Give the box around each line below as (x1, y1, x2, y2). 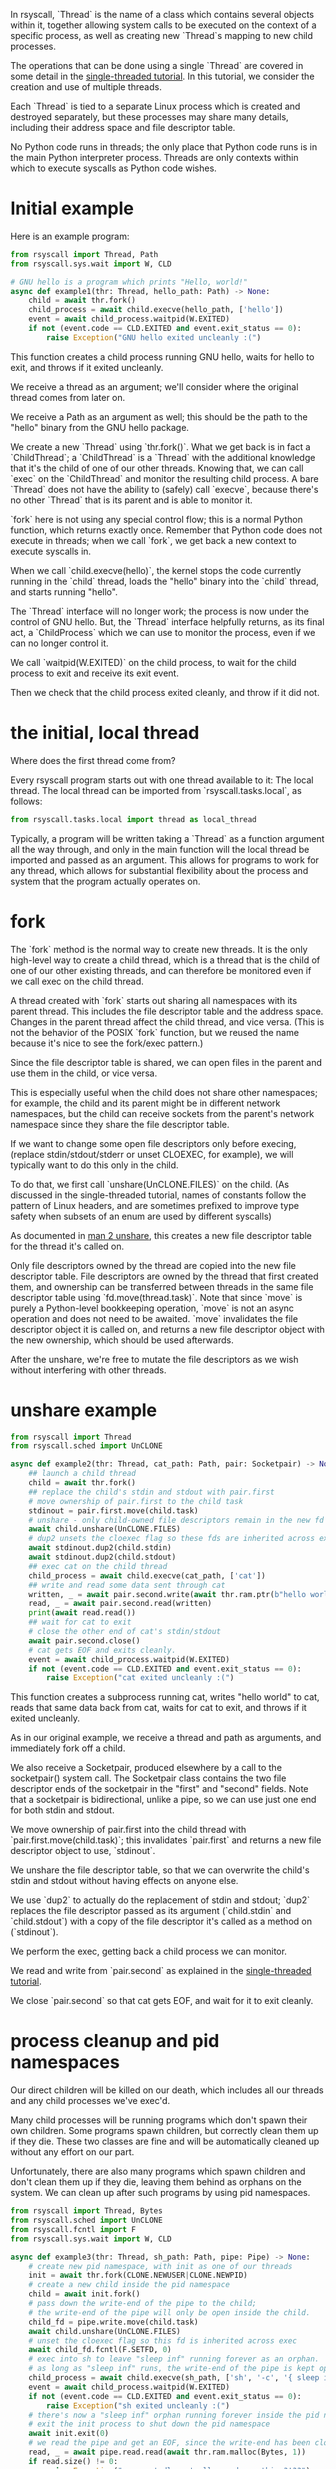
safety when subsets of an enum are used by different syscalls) (10, 1210, 272, 1222)
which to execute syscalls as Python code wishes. (10, 162, 217, 174)
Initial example (10, 197, 135, 220)
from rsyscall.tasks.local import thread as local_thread (10, 814, 257, 824)
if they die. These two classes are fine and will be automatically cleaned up (10, 2135, 320, 2148)
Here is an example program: (10, 230, 130, 242)
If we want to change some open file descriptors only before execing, (10, 1137, 297, 1149)
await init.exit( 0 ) (28, 2429, 110, 2439)
